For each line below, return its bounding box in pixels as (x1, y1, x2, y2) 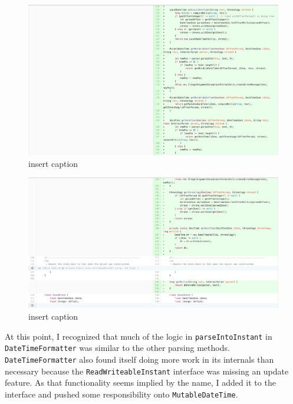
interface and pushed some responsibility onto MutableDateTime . (5, 387, 238, 400)
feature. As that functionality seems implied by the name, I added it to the (5, 376, 276, 389)
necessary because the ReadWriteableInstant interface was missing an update (5, 364, 289, 377)
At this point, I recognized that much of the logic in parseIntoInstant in (5, 330, 272, 342)
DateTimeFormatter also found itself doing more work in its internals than (5, 353, 274, 365)
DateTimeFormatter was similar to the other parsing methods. (5, 341, 230, 354)
